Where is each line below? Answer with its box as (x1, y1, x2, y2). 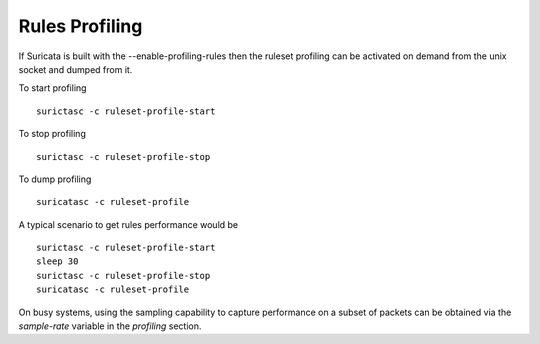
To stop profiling (18, 128, 87, 140)
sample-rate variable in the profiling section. (18, 320, 202, 332)
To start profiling (18, 82, 87, 94)
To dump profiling (18, 173, 92, 185)
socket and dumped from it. (18, 63, 133, 75)
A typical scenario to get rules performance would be (18, 218, 239, 230)
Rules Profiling (18, 15, 143, 37)
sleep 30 (36, 256, 79, 267)
